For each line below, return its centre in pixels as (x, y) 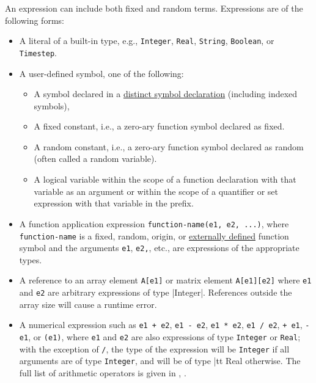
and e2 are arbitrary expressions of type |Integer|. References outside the (156, 292)
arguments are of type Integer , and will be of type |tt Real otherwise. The (160, 361)
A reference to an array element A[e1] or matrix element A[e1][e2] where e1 (165, 280)
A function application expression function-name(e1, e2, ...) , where (154, 223)
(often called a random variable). (95, 159)
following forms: (35, 20)
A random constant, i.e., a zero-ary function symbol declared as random (169, 146)
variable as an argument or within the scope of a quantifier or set (156, 191)
